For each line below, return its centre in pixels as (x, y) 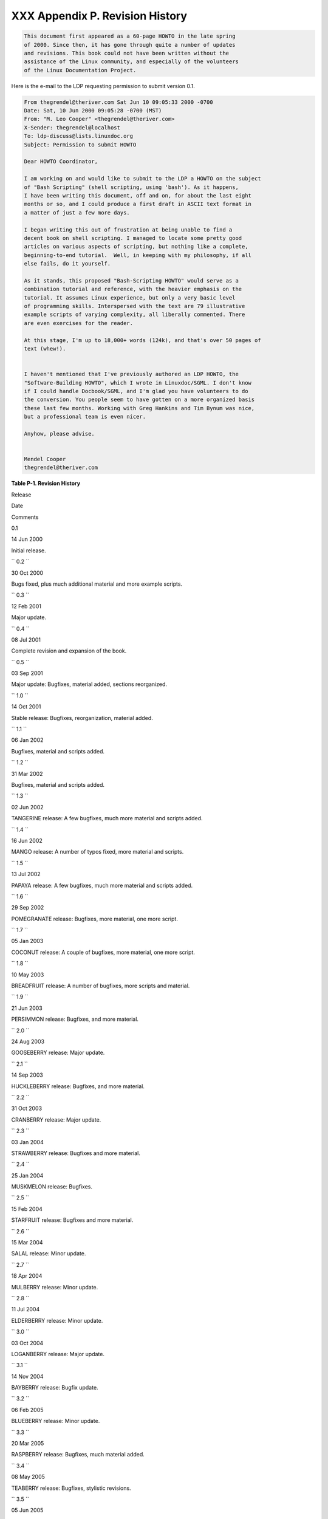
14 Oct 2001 (26, 707)
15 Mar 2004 (27, 1243)
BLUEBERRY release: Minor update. (56, 1421)
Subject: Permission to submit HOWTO (80, 145)
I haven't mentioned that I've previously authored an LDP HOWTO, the (132, 374)
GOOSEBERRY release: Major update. (58, 1053)
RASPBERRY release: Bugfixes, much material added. (78, 1455)
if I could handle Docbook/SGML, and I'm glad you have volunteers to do (136, 391)
